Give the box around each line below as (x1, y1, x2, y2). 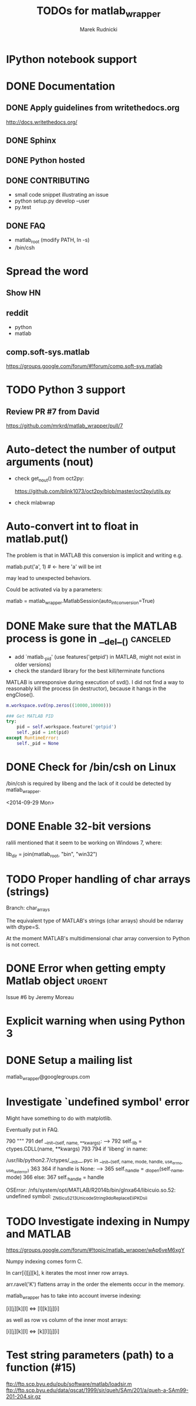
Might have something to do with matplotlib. (6, 1115, 113, 1122)
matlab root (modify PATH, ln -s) (14, 236, 90, 245)
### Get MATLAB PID (6, 713, 54, 719)
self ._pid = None (16, 740, 59, 746)
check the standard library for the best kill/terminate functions (14, 667, 165, 674)
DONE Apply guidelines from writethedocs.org (6, 103, 180, 113)
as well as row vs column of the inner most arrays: (6, 1317, 128, 1324)
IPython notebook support (6, 52, 137, 66)
